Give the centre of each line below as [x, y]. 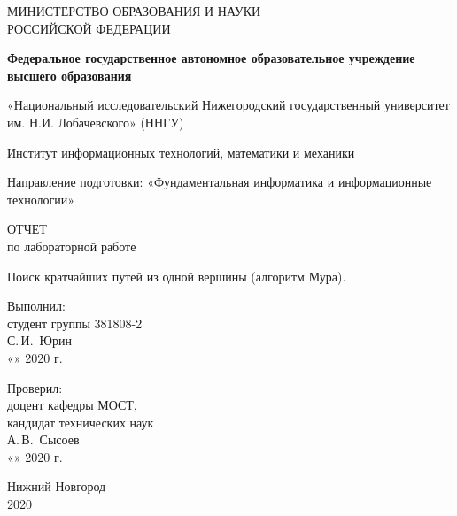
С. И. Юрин [39, 340]
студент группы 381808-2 [75, 323]
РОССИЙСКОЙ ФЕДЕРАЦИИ [89, 28]
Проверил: [35, 387]
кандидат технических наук [81, 422]
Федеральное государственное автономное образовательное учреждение [211, 58]
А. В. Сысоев [43, 439]
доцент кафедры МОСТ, [72, 405]
